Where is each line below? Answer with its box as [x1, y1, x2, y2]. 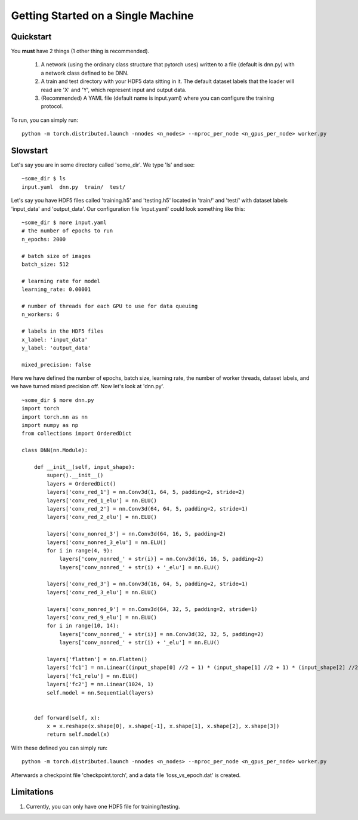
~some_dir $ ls [21, 175, 66, 182]
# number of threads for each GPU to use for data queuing [21, 302, 198, 309]
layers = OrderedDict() [47, 480, 116, 487]
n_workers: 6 [21, 311, 60, 318]
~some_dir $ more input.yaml [21, 219, 107, 226]
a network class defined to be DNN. [41, 69, 129, 76]
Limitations [11, 787, 54, 797]
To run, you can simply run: [11, 116, 79, 124]
